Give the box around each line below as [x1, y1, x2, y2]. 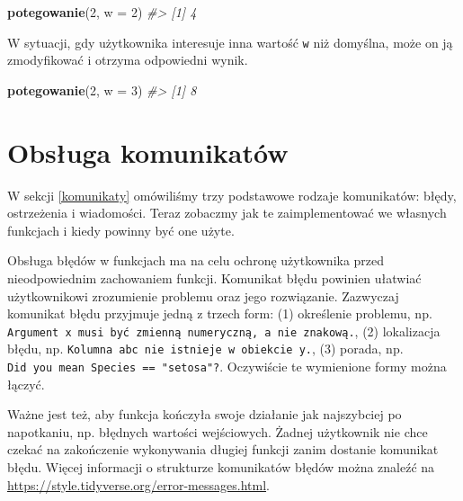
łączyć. [7, 374, 45, 393]
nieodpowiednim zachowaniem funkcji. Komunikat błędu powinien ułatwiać [7, 268, 422, 287]
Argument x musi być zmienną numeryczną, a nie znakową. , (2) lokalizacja [7, 321, 441, 340]
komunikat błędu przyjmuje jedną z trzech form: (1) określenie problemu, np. [7, 304, 432, 323]
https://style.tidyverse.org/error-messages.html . [7, 475, 270, 494]
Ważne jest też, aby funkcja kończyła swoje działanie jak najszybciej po [7, 405, 402, 424]
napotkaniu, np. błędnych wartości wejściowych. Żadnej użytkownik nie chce [7, 422, 428, 441]
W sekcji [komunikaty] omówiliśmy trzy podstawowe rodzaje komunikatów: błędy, [7, 185, 457, 204]
